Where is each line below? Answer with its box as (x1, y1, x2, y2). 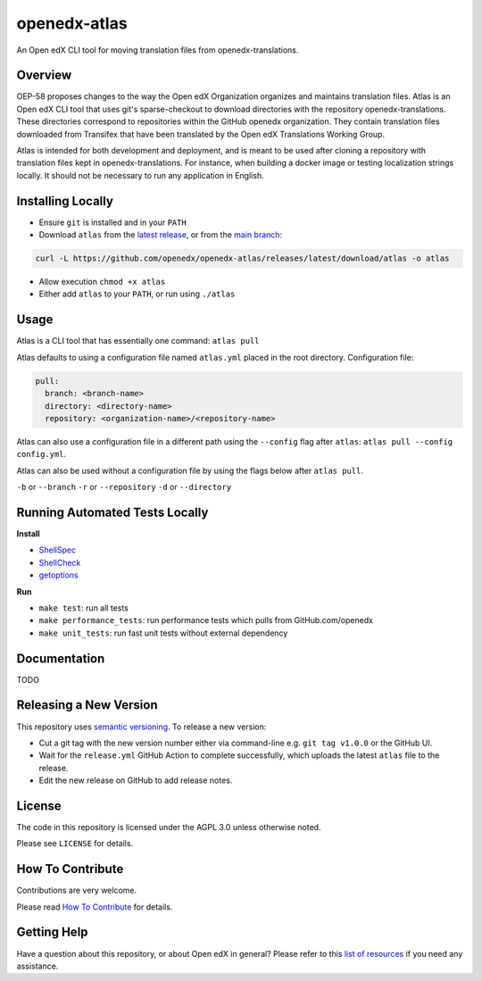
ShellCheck (38, 557, 81, 568)
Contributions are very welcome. (16, 885, 137, 896)
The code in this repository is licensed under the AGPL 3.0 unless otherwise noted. (16, 821, 321, 832)
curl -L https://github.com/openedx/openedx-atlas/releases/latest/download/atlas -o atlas (35, 254, 450, 263)
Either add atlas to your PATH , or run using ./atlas (38, 288, 236, 299)
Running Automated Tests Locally (16, 504, 209, 520)
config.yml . (16, 449, 67, 460)
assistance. (16, 960, 59, 971)
